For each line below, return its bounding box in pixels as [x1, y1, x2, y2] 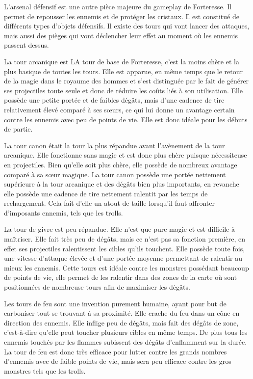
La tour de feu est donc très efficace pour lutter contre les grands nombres [4, 346, 227, 356]
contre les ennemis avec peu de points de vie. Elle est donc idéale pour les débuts [4, 114, 248, 124]
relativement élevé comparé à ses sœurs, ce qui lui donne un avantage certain [4, 104, 235, 114]
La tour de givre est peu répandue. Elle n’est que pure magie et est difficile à [4, 224, 235, 234]
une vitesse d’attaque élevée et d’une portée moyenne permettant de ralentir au [4, 253, 242, 263]
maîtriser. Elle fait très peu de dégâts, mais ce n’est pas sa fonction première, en [4, 234, 246, 244]
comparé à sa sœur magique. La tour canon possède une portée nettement [4, 169, 226, 179]
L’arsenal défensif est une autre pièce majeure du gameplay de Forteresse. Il [4, 1, 232, 11]
